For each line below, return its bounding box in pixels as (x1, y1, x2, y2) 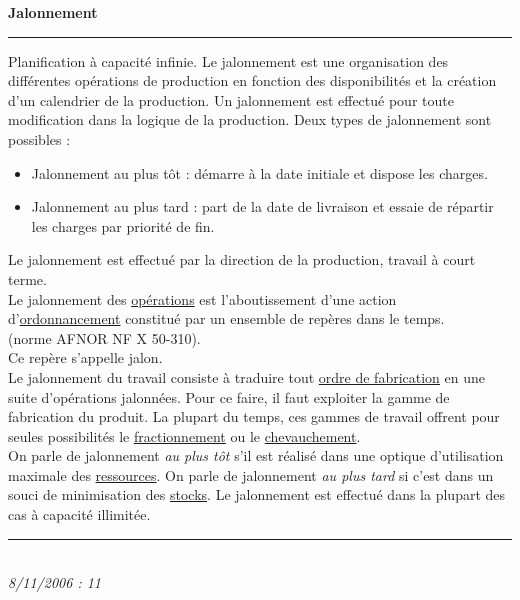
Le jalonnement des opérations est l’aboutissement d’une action (8, 288, 397, 309)
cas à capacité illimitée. (8, 504, 151, 525)
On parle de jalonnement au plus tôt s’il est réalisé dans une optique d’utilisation (8, 445, 504, 466)
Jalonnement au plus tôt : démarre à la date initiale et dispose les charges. (31, 162, 488, 183)
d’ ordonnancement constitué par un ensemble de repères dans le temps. (8, 308, 445, 329)
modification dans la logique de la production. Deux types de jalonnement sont (8, 109, 492, 130)
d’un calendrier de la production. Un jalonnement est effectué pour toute (8, 89, 454, 110)
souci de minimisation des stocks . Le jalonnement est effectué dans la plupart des (8, 484, 506, 505)
